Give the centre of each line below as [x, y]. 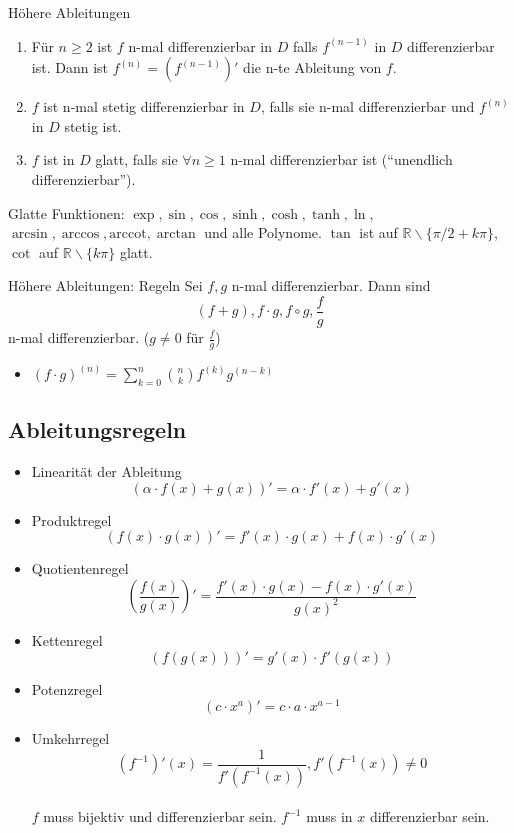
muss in [329, 816]
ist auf [378, 232]
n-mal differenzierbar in [200, 45]
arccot [128, 234]
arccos [80, 234]
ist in [59, 159]
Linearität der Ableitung [106, 471]
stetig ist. [93, 125]
